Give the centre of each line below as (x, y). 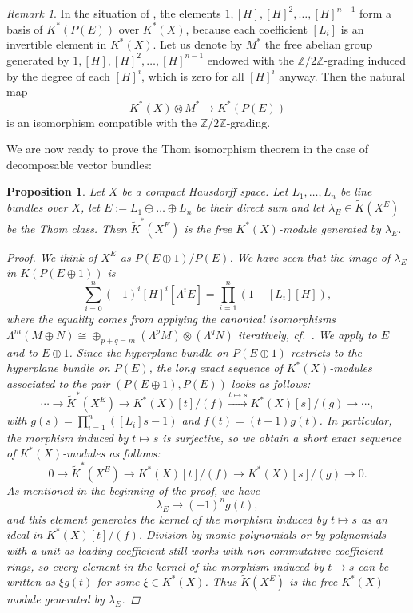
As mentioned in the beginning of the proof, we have (133, 490)
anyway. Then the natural (342, 75)
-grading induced (365, 59)
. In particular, (355, 420)
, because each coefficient (246, 28)
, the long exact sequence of (216, 368)
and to (22, 352)
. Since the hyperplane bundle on (149, 352)
